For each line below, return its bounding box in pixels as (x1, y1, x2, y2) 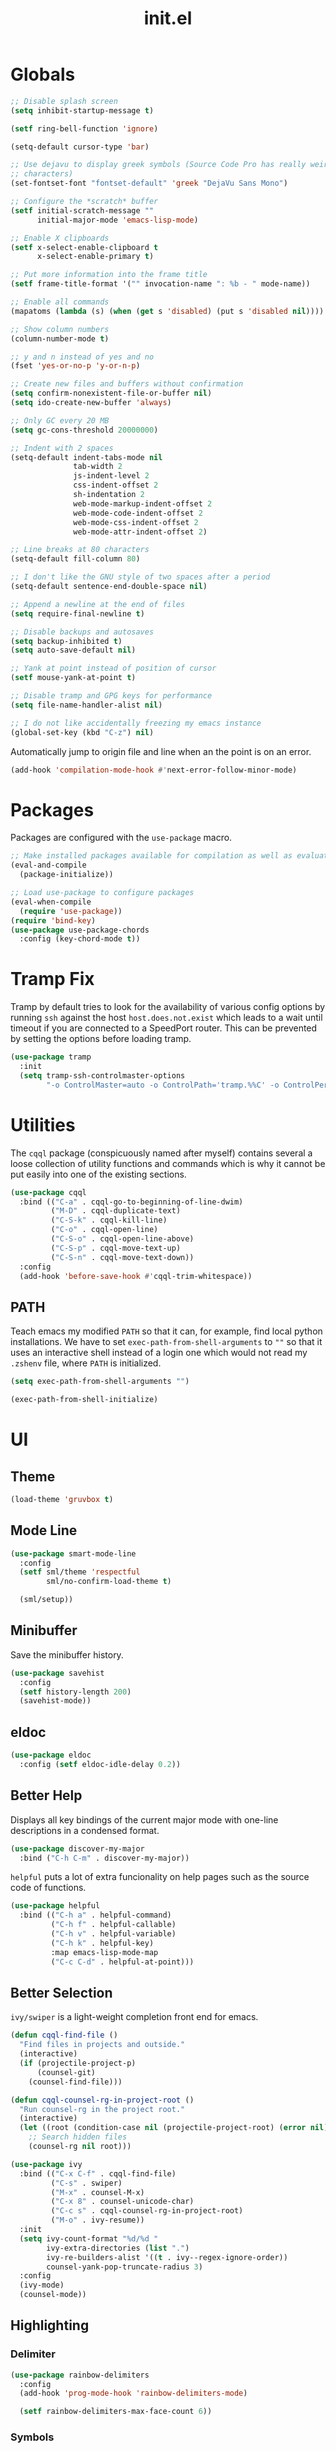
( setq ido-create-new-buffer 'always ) (10, 398, 172, 408)
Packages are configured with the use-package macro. (10, 832, 233, 844)
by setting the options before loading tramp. (10, 1033, 192, 1045)
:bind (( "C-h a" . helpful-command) (19, 1910, 172, 1921)
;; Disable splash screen (10, 96, 118, 106)
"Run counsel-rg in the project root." (19, 2104, 186, 2114)
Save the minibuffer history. (10, 1648, 124, 1661)
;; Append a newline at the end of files (10, 599, 186, 609)
